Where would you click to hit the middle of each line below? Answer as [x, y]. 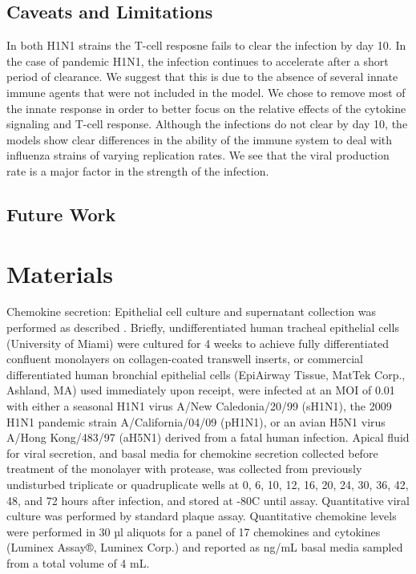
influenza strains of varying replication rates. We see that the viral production [198, 155]
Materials [60, 273]
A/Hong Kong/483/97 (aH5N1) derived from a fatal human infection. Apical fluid [208, 437]
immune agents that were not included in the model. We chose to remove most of [206, 92]
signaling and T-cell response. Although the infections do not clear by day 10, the [207, 124]
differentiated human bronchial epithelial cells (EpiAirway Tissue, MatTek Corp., [206, 374]
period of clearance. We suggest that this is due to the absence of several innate [202, 77]
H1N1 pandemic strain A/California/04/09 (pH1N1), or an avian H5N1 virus [196, 421]
